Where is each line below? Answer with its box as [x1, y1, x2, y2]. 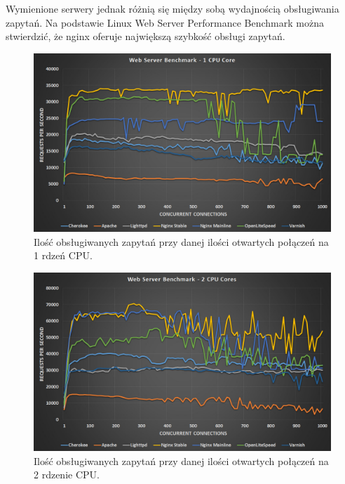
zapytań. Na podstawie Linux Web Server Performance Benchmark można [6, 15, 324, 30]
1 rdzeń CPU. [34, 248, 93, 263]
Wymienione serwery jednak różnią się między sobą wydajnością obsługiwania [6, 1, 339, 15]
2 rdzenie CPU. [34, 467, 100, 482]
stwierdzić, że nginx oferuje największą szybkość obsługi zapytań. [6, 29, 285, 44]
